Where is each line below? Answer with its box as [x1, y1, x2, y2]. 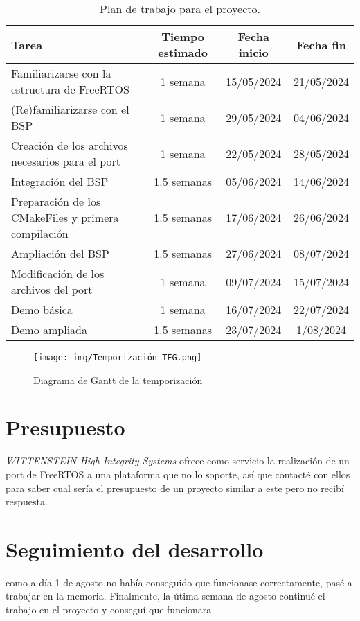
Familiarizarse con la [11, 65, 111, 81]
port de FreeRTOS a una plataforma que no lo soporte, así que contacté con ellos [6, 466, 350, 481]
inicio [238, 44, 269, 60]
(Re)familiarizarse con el [11, 101, 129, 117]
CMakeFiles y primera [11, 209, 119, 225]
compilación [11, 225, 69, 241]
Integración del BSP [11, 173, 109, 189]
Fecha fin [296, 36, 346, 53]
